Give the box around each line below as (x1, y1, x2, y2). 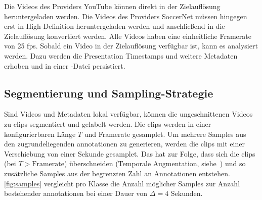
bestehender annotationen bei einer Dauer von (4, 188, 148, 198)
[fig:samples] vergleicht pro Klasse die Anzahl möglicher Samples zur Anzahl (4, 178, 240, 188)
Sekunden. (170, 188, 203, 198)
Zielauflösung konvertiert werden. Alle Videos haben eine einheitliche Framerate (4, 30, 251, 41)
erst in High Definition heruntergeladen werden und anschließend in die (4, 21, 225, 31)
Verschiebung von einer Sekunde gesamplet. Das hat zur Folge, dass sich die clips (4, 148, 255, 159)
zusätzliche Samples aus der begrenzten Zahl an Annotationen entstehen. (4, 168, 230, 178)
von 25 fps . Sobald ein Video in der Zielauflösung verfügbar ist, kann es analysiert (4, 40, 258, 51)
